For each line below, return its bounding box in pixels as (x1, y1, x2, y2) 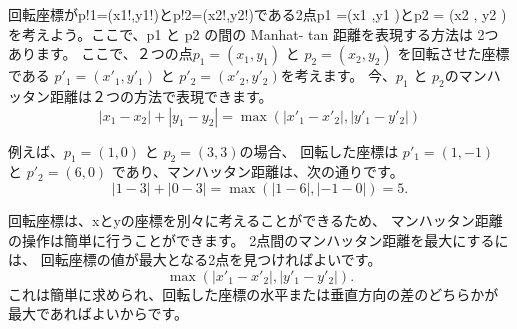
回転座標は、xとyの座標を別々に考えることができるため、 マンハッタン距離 (8, 209, 503, 230)
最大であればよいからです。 (8, 303, 189, 324)
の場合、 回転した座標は (239, 140, 399, 161)
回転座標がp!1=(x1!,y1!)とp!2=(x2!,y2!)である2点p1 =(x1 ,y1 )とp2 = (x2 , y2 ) (8, 4, 507, 24)
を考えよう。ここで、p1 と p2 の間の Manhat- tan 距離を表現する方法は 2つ (8, 23, 499, 44)
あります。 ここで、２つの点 (8, 43, 193, 64)
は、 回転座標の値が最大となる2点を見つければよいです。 (8, 249, 382, 270)
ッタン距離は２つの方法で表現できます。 (8, 85, 273, 106)
